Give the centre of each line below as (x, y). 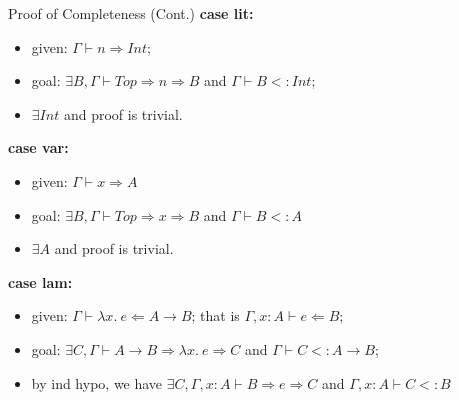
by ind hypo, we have (97, 382)
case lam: (40, 281)
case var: (38, 147)
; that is (215, 315)
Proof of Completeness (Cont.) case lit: (131, 13)
